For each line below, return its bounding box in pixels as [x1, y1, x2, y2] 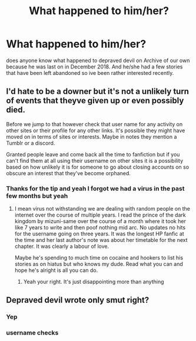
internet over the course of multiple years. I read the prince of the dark [14, 211, 187, 219]
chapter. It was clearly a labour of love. [14, 243, 109, 250]
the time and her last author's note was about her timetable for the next [14, 237, 188, 244]
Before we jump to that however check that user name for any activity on [6, 120, 183, 127]
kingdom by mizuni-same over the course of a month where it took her [14, 218, 187, 225]
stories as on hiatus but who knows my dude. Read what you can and [14, 261, 184, 268]
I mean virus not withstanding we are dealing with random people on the [14, 205, 190, 212]
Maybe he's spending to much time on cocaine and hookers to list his [14, 254, 184, 261]
